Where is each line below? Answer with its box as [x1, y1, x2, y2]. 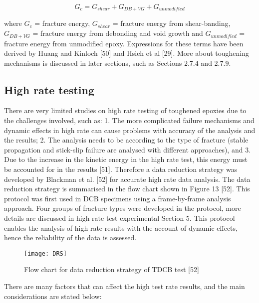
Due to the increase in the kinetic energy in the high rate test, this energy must [4, 154, 248, 164]
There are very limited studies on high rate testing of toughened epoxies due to [4, 105, 247, 116]
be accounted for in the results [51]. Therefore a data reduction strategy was [4, 164, 238, 174]
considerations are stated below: [4, 291, 102, 301]
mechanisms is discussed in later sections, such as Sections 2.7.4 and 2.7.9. [4, 57, 231, 68]
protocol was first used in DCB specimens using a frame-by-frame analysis [4, 193, 231, 203]
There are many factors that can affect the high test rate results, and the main [4, 281, 245, 292]
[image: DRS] [24, 250, 67, 257]
